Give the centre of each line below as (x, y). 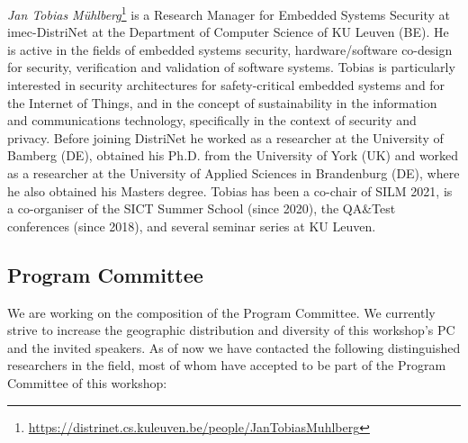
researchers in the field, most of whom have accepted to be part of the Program (227, 365)
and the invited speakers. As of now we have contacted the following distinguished (234, 347)
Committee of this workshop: (87, 382)
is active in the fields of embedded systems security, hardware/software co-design (230, 49)
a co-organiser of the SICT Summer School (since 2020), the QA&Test (202, 208)
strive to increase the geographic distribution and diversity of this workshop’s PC (231, 330)
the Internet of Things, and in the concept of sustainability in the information (222, 102)
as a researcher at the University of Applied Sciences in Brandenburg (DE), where (234, 173)
